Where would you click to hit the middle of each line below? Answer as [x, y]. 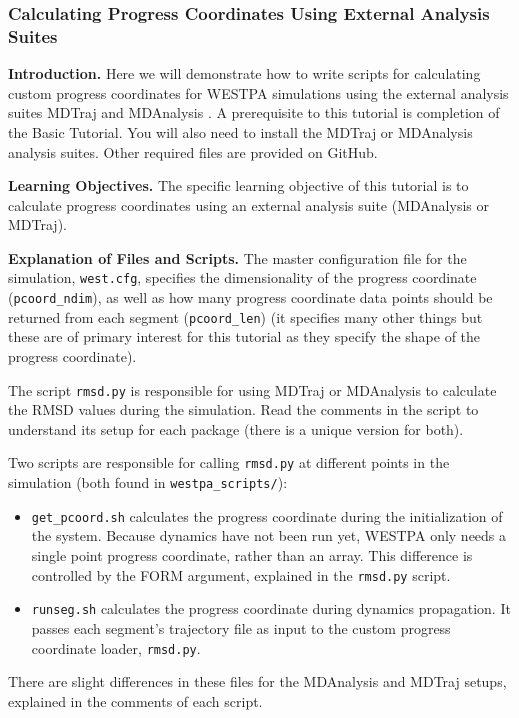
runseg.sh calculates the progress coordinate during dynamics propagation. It [271, 608]
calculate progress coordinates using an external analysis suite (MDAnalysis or [248, 204]
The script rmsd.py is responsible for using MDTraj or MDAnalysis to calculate [252, 389]
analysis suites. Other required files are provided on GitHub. [193, 151]
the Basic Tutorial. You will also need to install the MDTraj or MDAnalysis [240, 131]
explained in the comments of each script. [135, 700]
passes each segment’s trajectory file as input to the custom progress [241, 627]
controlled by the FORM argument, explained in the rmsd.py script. [241, 574]
